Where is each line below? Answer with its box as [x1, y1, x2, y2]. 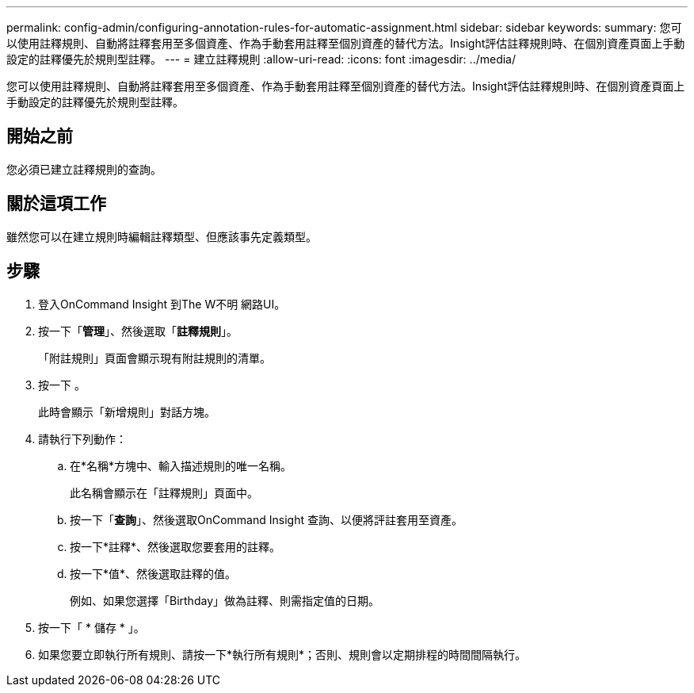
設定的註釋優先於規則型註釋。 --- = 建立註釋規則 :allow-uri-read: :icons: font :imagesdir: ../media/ [6, 52, 517, 66]
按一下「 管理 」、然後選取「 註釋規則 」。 [38, 324, 238, 338]
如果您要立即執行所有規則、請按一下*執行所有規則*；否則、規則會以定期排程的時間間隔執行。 [38, 647, 527, 661]
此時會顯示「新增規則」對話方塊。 [38, 404, 215, 419]
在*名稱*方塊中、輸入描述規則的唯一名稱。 [70, 458, 292, 473]
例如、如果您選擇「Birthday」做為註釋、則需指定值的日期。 [70, 593, 379, 607]
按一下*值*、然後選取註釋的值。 [70, 566, 237, 580]
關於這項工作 [6, 193, 106, 214]
